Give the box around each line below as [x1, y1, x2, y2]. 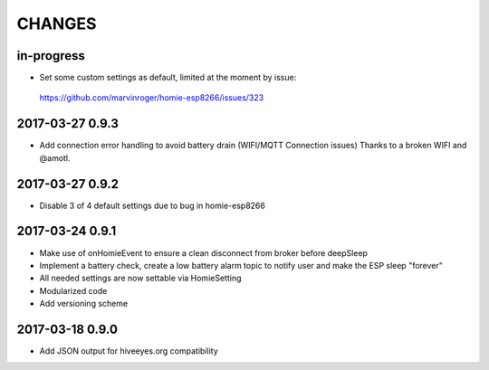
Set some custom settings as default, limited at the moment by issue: [39, 72, 297, 83]
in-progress [16, 48, 86, 63]
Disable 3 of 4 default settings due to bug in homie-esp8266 [39, 200, 266, 211]
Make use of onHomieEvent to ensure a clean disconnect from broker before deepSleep [39, 247, 369, 258]
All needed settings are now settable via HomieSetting [39, 272, 242, 284]
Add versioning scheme [39, 299, 129, 309]
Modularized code [39, 285, 108, 296]
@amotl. [39, 152, 72, 163]
